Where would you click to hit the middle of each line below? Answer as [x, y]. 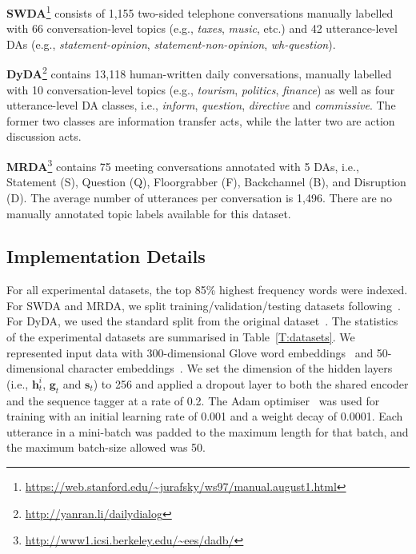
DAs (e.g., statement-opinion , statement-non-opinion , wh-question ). [171, 44]
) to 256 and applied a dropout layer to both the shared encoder [251, 383]
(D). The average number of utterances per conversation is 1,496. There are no [200, 197]
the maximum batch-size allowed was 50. [106, 447]
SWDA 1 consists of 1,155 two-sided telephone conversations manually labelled [200, 12]
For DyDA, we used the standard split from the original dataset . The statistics [202, 321]
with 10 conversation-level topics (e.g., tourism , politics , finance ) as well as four [201, 89]
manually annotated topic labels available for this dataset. [149, 213]
